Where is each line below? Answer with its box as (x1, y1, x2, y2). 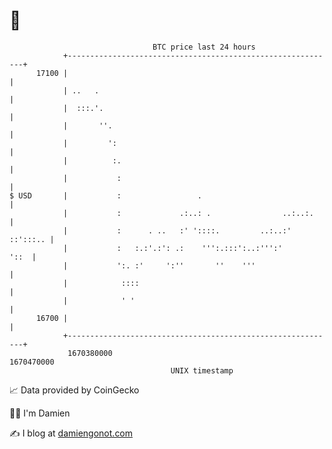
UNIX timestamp (170, 365, 234, 376)
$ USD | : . (9, 190, 202, 201)
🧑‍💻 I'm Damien (9, 407, 71, 419)
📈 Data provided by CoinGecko (9, 384, 140, 396)
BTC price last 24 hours (152, 42, 256, 52)
